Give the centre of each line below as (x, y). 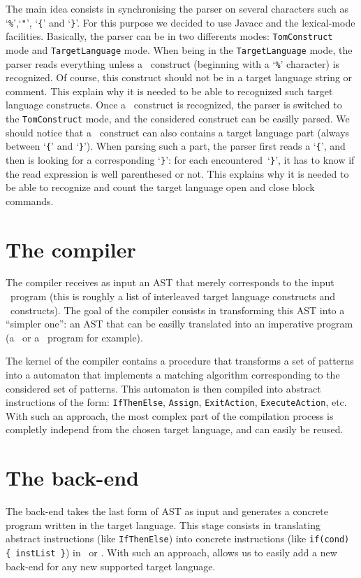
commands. (30, 200)
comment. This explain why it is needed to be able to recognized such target (169, 91)
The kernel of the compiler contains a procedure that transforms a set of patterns (180, 361)
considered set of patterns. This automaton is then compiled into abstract (163, 388)
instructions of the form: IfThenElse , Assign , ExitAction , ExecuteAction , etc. (176, 402)
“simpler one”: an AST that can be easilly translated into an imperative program (179, 324)
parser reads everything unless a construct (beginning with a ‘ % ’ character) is (173, 63)
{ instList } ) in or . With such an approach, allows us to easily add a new (171, 552)
